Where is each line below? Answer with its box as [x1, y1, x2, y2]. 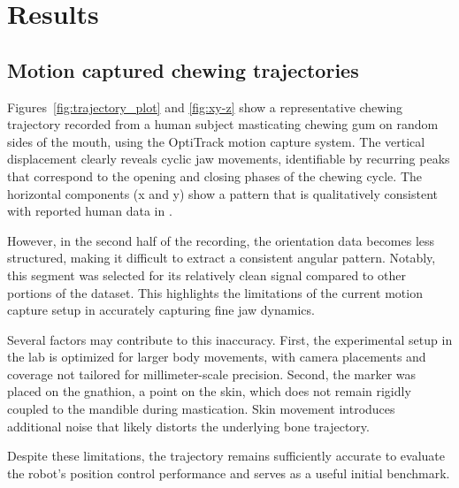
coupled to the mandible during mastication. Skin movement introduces [7, 400, 395, 418]
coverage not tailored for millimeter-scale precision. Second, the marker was [7, 364, 417, 383]
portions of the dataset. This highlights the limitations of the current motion [7, 283, 423, 301]
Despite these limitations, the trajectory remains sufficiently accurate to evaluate [7, 446, 445, 465]
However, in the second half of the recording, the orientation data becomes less [7, 231, 435, 249]
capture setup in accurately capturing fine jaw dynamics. [7, 301, 315, 319]
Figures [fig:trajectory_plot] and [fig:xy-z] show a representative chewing [7, 97, 403, 116]
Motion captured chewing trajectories [7, 56, 359, 83]
